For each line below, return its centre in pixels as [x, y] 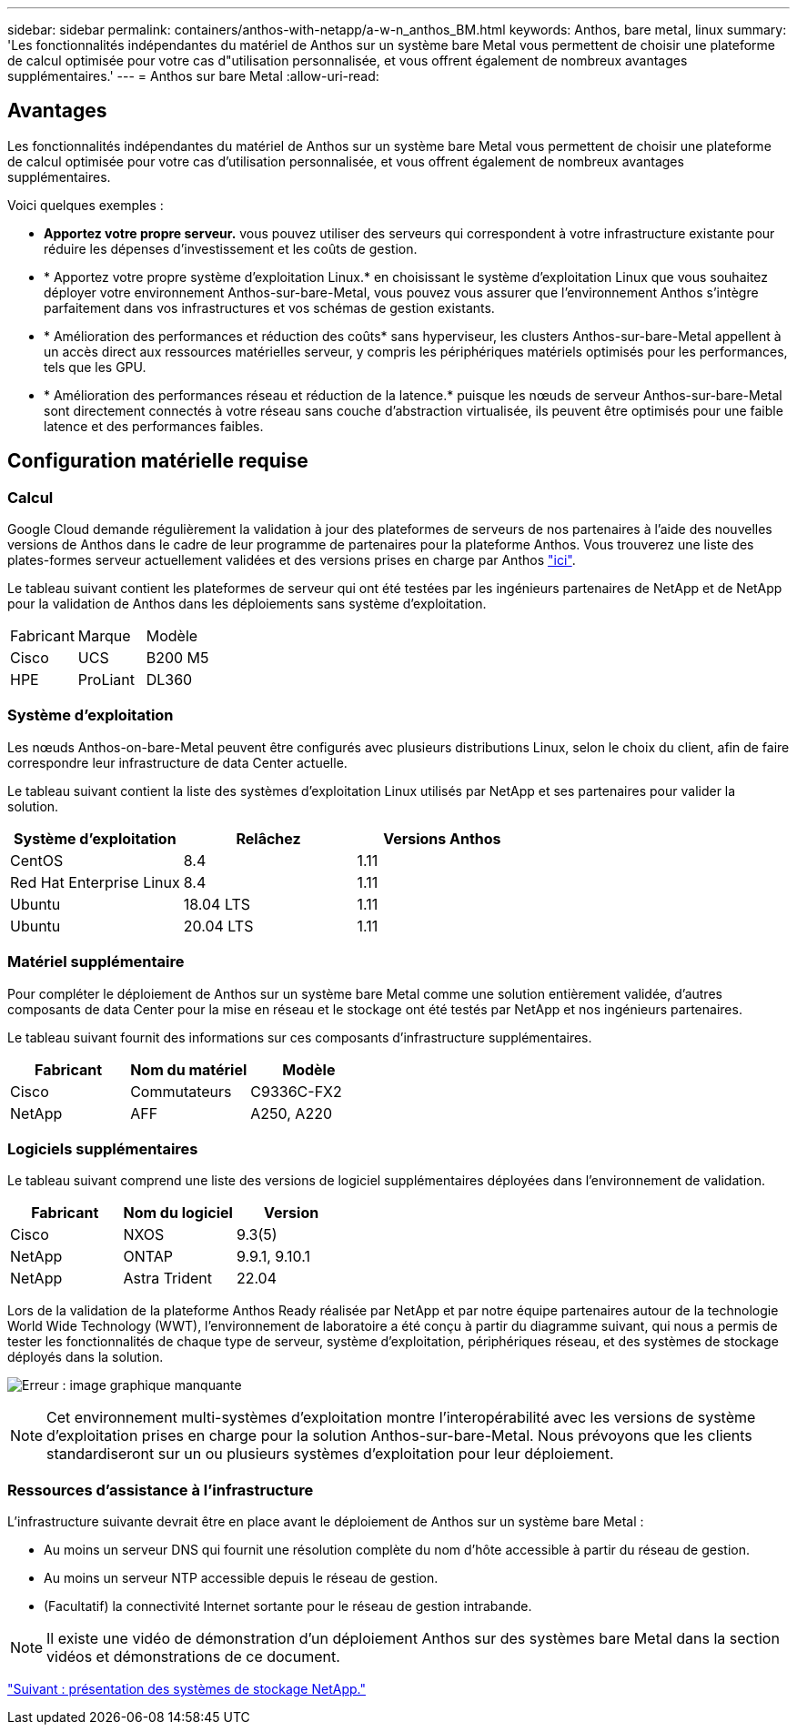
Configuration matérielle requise [158, 461]
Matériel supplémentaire [96, 962]
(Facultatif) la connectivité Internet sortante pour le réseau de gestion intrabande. [288, 1606]
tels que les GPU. [95, 367]
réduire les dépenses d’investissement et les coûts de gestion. [231, 248]
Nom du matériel [189, 1069]
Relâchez [268, 838]
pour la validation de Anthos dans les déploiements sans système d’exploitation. [247, 604]
